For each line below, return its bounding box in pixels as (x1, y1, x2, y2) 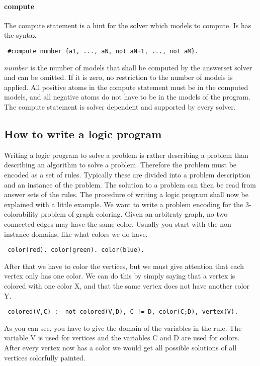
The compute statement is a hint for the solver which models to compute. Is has (4, 20, 251, 30)
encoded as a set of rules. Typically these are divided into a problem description (4, 169, 251, 179)
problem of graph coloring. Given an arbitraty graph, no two (41, 209, 228, 219)
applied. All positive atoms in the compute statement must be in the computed (4, 81, 248, 92)
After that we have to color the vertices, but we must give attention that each (4, 260, 244, 271)
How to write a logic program (4, 126, 162, 141)
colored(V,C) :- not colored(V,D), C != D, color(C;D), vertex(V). (8, 308, 238, 316)
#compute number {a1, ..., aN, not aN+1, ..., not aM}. (8, 47, 199, 55)
